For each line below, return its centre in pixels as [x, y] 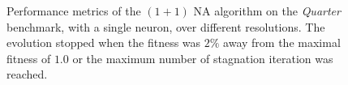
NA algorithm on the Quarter [267, 11]
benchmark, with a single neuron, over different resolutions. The [166, 26]
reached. [27, 74]
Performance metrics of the [74, 11]
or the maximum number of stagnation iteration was [203, 58]
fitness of [29, 58]
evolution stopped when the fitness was [104, 42]
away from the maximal [282, 42]
